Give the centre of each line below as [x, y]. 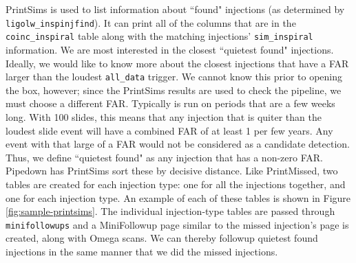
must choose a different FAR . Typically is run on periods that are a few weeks [170, 103]
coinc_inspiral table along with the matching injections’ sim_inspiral [159, 36]
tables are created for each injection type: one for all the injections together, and [176, 184]
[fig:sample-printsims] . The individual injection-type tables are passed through [170, 211]
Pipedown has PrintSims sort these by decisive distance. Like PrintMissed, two [172, 171]
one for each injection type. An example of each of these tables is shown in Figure [178, 197]
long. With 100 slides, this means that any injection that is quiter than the [164, 116]
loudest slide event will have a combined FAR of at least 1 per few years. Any [169, 130]
